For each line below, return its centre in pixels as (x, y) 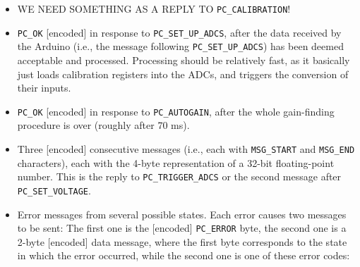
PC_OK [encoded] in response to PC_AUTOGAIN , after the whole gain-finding (176, 111)
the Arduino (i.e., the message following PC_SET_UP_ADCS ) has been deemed (180, 46)
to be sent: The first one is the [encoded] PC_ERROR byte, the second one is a (182, 228)
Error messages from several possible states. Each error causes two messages (182, 214)
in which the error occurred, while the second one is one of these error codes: (184, 255)
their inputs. (44, 88)
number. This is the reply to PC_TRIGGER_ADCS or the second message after (179, 176)
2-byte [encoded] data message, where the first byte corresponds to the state (182, 241)
